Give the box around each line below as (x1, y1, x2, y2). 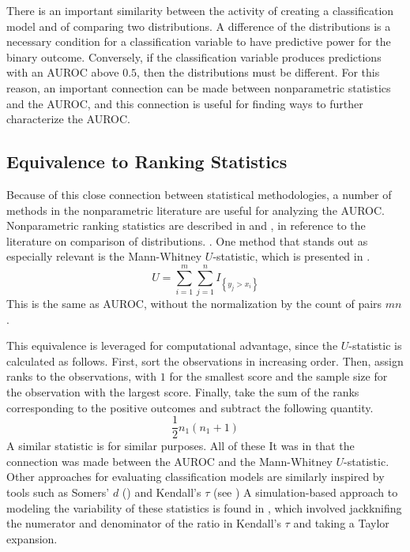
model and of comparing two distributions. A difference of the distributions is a (6, 17, 391, 34)
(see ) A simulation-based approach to (213, 484, 398, 501)
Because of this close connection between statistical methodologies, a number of (6, 186, 392, 202)
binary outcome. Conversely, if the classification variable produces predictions (6, 48, 382, 65)
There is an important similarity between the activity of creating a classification (6, 2, 394, 18)
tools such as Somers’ (6, 484, 110, 501)
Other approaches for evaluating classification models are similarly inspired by (6, 468, 385, 485)
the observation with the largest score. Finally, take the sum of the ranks (6, 384, 359, 400)
